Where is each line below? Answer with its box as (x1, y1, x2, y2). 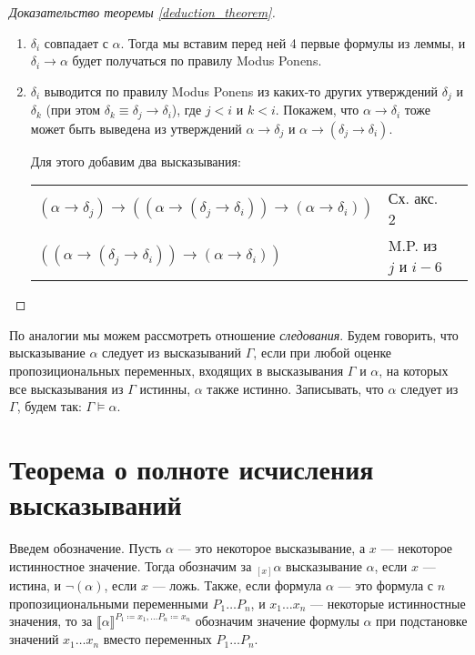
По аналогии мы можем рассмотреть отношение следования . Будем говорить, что (9, 325, 459, 344)
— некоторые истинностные (310, 593, 466, 612)
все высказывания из (9, 378, 124, 398)
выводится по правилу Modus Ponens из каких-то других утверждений (44, 81, 439, 100)
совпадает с (44, 33, 108, 52)
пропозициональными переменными (9, 593, 208, 612)
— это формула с (338, 576, 434, 595)
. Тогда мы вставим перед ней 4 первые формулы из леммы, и (120, 33, 466, 52)
